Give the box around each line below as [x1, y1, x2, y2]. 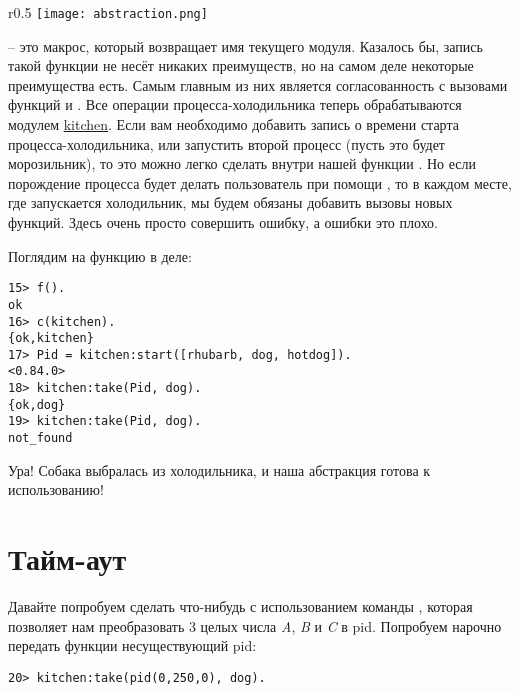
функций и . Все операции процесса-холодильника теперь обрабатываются [8, 94, 462, 115]
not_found [8, 431, 73, 446]
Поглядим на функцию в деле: [8, 245, 192, 266]
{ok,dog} [8, 397, 66, 412]
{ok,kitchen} [8, 331, 94, 346]
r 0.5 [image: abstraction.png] [8, 2, 208, 22]
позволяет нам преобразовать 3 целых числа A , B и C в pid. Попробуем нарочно [8, 615, 502, 636]
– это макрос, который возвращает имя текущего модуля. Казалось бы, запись [8, 35, 483, 56]
